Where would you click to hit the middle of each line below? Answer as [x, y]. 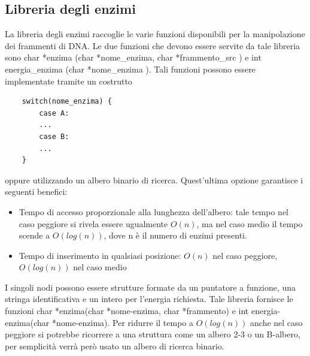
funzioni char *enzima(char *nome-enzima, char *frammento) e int [127, 311]
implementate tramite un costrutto [69, 81]
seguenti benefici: [36, 191]
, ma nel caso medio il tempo [250, 223]
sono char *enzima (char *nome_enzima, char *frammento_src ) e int [133, 57]
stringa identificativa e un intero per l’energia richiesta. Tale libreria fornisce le [149, 299]
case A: [54, 113]
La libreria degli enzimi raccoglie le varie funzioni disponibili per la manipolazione [155, 34]
